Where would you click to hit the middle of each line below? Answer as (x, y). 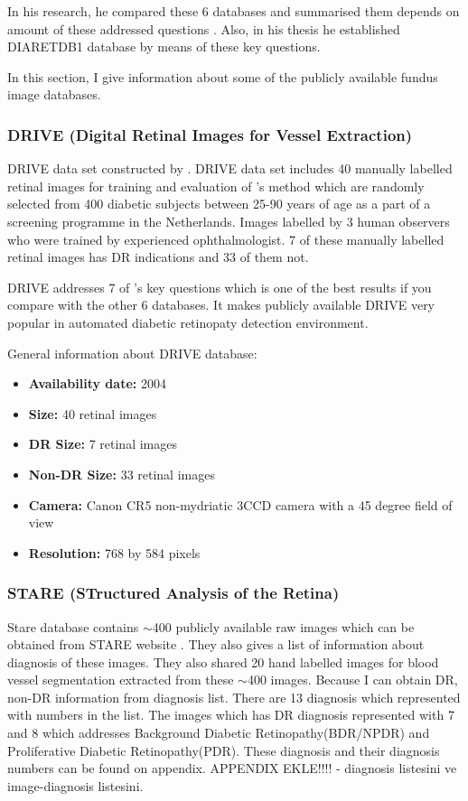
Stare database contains (73, 626)
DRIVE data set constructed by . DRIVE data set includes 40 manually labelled (230, 168)
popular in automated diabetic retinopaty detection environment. (188, 322)
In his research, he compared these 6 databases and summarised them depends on (234, 11)
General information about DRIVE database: (132, 353)
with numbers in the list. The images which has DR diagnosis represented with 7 (231, 715)
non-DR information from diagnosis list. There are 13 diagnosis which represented (234, 697)
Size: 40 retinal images (93, 413)
